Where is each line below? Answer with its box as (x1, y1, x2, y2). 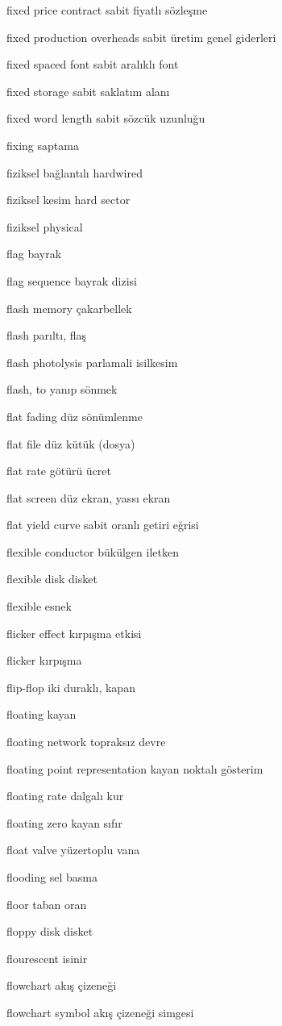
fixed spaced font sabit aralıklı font (6, 56, 179, 73)
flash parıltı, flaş (6, 327, 86, 344)
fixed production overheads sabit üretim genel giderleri (6, 28, 276, 45)
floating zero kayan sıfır (6, 814, 122, 831)
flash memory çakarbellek (6, 299, 132, 316)
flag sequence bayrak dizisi (6, 272, 137, 289)
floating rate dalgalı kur (6, 787, 124, 804)
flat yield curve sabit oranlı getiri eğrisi (6, 516, 199, 533)
